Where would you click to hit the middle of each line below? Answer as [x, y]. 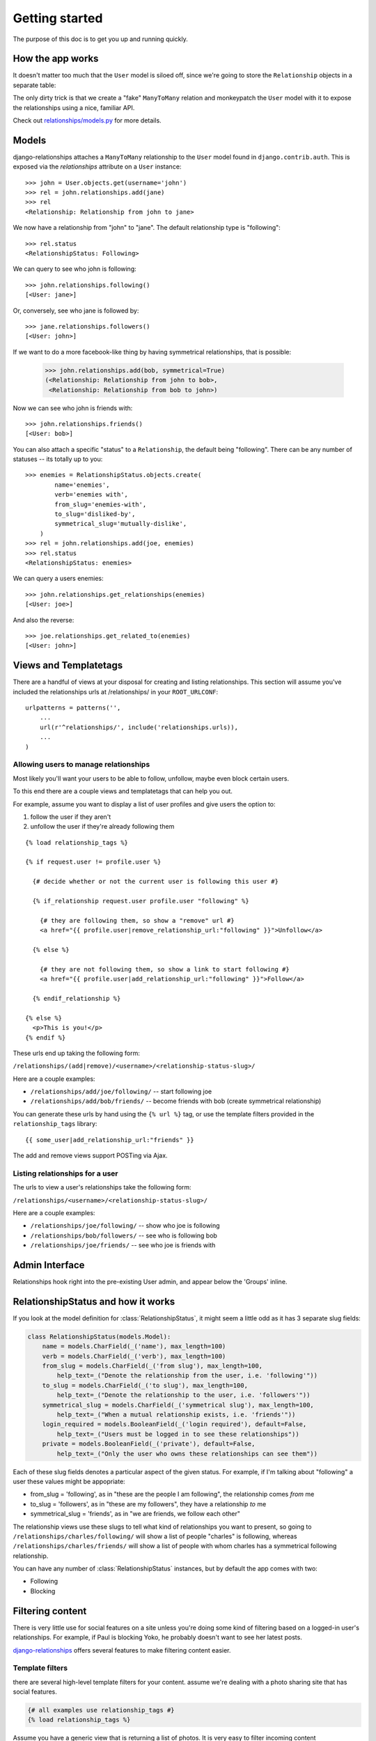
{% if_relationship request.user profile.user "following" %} [141, 901]
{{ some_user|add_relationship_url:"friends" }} [110, 1140]
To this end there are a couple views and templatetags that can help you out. [123, 791]
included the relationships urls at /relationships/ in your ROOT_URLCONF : [116, 692]
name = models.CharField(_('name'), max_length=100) [134, 1346]
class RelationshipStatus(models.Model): [99, 1336]
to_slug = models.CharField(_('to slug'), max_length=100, [145, 1385]
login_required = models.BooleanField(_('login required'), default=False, [174, 1424]
